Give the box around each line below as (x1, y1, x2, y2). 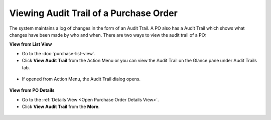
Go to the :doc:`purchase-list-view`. (22, 50, 96, 56)
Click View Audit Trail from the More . (22, 103, 100, 110)
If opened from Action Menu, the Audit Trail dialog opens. (22, 76, 141, 82)
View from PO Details (9, 87, 55, 93)
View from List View (9, 41, 52, 47)
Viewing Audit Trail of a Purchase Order (9, 8, 178, 19)
